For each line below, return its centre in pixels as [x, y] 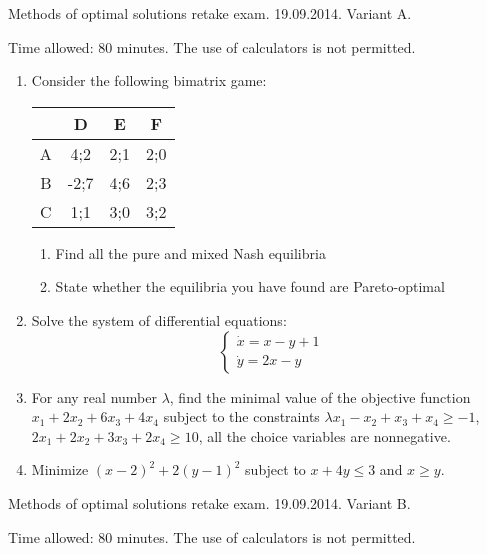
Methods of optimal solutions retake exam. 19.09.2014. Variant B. [209, 502]
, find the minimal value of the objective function [320, 396]
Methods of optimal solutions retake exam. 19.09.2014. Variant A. [210, 13]
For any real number [94, 396]
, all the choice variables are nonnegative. [324, 435]
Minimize [60, 469]
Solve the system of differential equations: [159, 319]
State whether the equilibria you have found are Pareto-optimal [250, 286]
